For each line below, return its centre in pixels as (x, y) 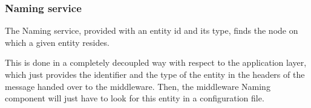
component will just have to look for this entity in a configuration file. (135, 98)
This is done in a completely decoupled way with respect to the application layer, (156, 62)
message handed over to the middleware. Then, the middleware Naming (138, 86)
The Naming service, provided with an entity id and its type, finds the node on (152, 30)
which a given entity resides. (57, 42)
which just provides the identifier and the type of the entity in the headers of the (155, 74)
